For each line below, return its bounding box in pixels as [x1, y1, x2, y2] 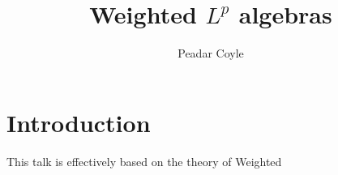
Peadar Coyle [178, 45, 244, 62]
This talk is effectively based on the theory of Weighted [6, 152, 282, 169]
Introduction [6, 105, 151, 139]
